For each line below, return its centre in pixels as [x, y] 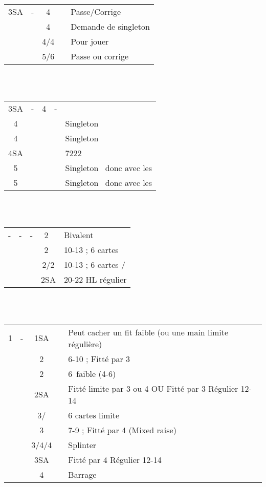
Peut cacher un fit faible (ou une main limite [148, 332]
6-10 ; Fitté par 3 [99, 358]
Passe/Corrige [96, 12]
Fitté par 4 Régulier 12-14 [115, 459]
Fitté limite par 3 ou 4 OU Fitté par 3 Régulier [153, 388]
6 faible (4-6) [92, 373]
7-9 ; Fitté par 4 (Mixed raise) [122, 430]
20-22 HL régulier [95, 280]
